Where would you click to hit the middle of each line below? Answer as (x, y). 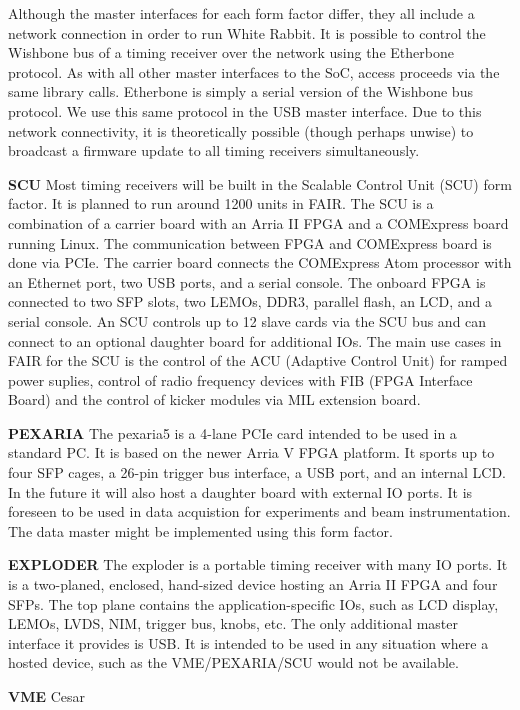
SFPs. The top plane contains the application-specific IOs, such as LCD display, (253, 603)
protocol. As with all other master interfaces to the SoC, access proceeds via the (254, 71)
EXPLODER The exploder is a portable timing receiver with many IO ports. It (258, 564)
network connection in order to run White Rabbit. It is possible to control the (247, 32)
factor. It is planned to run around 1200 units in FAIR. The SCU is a (221, 203)
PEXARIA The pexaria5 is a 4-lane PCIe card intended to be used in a (232, 432)
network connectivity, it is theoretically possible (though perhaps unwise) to (241, 130)
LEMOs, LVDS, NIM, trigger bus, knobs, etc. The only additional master (233, 623)
